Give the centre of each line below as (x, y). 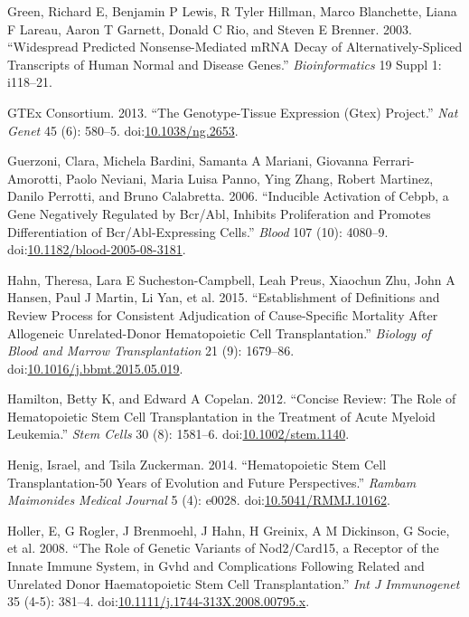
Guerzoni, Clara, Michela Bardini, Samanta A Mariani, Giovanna (188, 161)
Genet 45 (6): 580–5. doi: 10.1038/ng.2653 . (123, 130)
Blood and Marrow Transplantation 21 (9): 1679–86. (151, 351)
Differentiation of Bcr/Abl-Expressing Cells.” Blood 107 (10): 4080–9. (198, 231)
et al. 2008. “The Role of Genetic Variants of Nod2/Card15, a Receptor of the (223, 548)
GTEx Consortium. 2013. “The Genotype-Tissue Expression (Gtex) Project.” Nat (233, 112)
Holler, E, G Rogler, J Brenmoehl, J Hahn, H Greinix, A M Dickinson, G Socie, (229, 530)
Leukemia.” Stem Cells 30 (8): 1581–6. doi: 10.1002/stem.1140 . (178, 434)
